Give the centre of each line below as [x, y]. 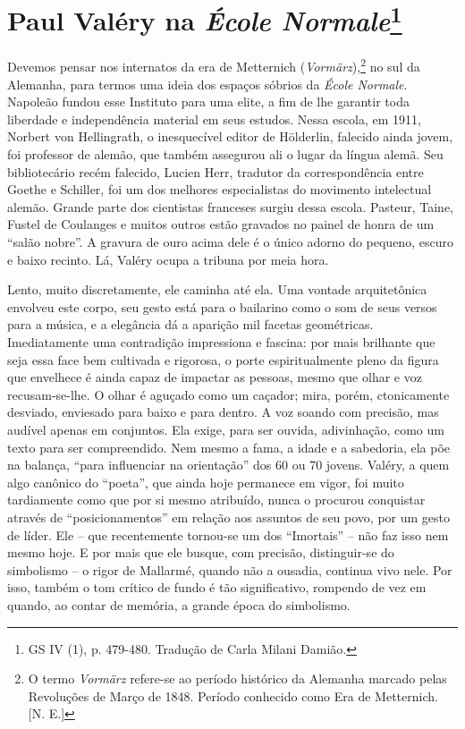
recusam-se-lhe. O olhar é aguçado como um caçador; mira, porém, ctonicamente [228, 394]
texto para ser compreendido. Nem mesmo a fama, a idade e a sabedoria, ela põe [228, 447]
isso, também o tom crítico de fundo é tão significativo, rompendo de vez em [217, 587]
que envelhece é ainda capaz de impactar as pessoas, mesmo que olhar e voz [215, 377]
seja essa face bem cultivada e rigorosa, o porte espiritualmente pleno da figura [223, 359]
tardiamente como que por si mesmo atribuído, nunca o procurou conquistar [216, 500]
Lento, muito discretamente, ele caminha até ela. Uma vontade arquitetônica [217, 289]
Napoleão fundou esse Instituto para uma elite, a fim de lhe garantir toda [208, 102]
